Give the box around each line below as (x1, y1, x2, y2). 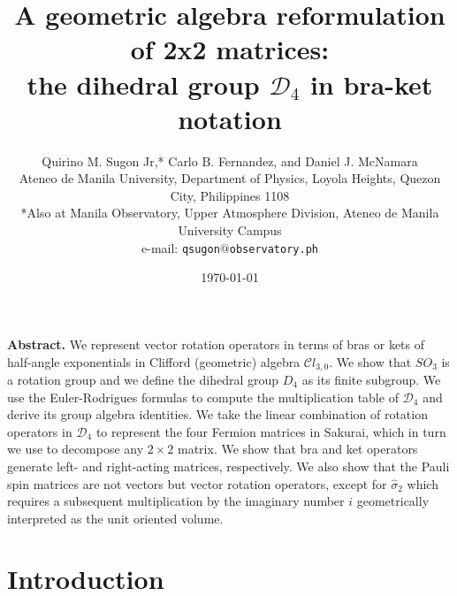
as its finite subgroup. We (301, 370, 441, 388)
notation (178, 100, 282, 136)
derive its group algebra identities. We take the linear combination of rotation (7, 405, 428, 424)
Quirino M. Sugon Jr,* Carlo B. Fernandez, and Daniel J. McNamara (42, 151, 418, 170)
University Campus (178, 221, 282, 240)
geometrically (356, 492, 430, 510)
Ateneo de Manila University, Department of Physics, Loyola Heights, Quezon (19, 169, 441, 187)
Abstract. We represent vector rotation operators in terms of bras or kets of (7, 334, 425, 353)
